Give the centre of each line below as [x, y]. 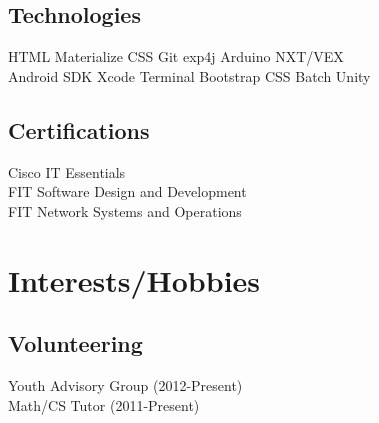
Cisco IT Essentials [67, 171]
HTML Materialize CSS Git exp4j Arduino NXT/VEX [176, 56]
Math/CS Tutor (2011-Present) [104, 404]
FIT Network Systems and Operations [125, 210]
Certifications [79, 129]
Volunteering [75, 343]
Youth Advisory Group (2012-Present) [125, 384]
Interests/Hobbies [134, 279]
